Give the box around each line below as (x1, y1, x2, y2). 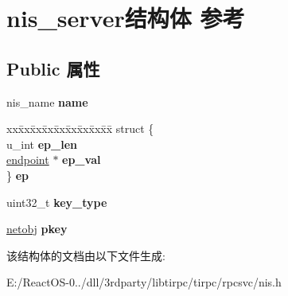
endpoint (6, 151, 49, 168)
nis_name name (6, 93, 88, 110)
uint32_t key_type (6, 193, 107, 210)
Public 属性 (6, 56, 100, 80)
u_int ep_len (6, 135, 77, 152)
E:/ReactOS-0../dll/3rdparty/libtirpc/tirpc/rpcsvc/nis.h (6, 274, 282, 290)
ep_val (62, 151, 101, 168)
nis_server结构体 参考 (6, 2, 245, 34)
